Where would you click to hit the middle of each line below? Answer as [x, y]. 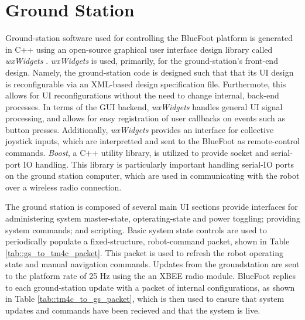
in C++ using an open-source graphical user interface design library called [139, 49]
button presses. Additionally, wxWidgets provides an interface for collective [140, 129]
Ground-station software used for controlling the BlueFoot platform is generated [149, 38]
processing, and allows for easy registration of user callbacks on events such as [145, 118]
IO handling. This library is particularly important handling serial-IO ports [159, 164]
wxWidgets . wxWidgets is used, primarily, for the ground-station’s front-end [142, 61]
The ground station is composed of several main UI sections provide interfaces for [152, 207]
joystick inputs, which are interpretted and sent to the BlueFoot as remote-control [152, 141]
